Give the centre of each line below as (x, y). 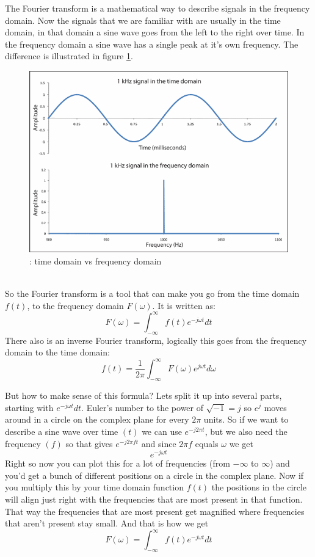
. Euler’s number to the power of (143, 407)
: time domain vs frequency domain (96, 261)
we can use (162, 431)
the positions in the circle (259, 487)
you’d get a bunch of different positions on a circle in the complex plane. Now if (154, 475)
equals (207, 443)
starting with (29, 407)
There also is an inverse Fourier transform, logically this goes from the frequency (156, 340)
